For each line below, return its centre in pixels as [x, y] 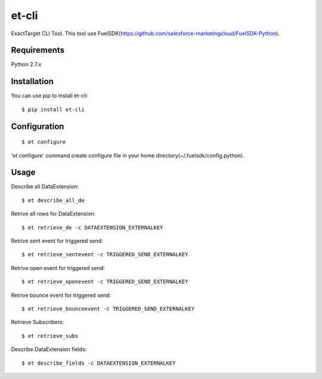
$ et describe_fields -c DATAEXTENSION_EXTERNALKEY [99, 363]
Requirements [38, 50]
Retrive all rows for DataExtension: [53, 214]
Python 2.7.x [26, 64]
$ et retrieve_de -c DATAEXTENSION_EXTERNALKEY [92, 227]
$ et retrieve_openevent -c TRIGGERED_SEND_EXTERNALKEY [105, 282]
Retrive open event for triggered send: [58, 268]
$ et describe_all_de [53, 200]
